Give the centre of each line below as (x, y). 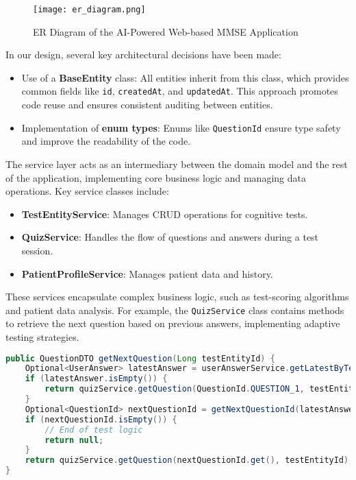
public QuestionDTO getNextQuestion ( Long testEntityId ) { (140, 358)
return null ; (74, 440)
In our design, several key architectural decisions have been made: (143, 55)
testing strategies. (42, 336)
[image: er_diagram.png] (89, 10)
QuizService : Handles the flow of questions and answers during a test (170, 237)
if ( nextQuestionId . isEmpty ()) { (101, 419)
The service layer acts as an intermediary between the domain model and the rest (177, 164)
